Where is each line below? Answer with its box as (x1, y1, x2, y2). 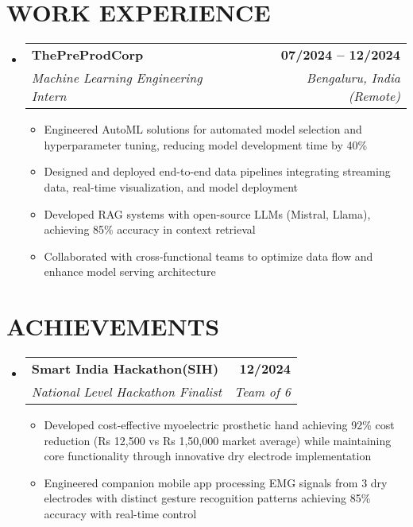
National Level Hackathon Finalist (31, 382, 222, 401)
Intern (31, 87, 67, 106)
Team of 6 (234, 382, 291, 401)
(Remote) (348, 87, 400, 106)
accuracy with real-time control (44, 505, 197, 521)
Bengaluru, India (306, 68, 400, 87)
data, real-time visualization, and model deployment (44, 178, 299, 195)
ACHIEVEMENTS (6, 310, 220, 343)
